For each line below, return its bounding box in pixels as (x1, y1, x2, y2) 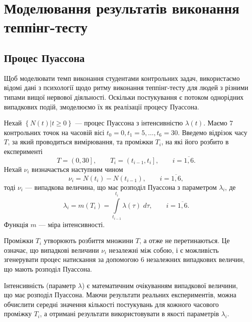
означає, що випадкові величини (4, 245, 99, 255)
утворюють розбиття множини (44, 235, 134, 245)
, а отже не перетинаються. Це (139, 235, 230, 245)
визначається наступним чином (32, 164, 123, 174)
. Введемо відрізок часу (178, 127, 248, 137)
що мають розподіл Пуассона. (4, 263, 92, 274)
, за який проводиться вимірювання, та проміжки (8, 137, 153, 147)
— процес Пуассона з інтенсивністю (75, 118, 183, 128)
